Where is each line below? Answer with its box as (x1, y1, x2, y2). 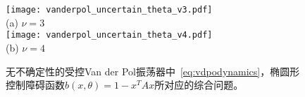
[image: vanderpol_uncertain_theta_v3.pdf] (6, 5, 213, 15)
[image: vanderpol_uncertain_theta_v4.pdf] (6, 30, 213, 40)
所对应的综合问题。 (154, 77, 244, 92)
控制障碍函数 (6, 77, 65, 92)
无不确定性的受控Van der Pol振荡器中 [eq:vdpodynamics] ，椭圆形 (6, 64, 300, 78)
